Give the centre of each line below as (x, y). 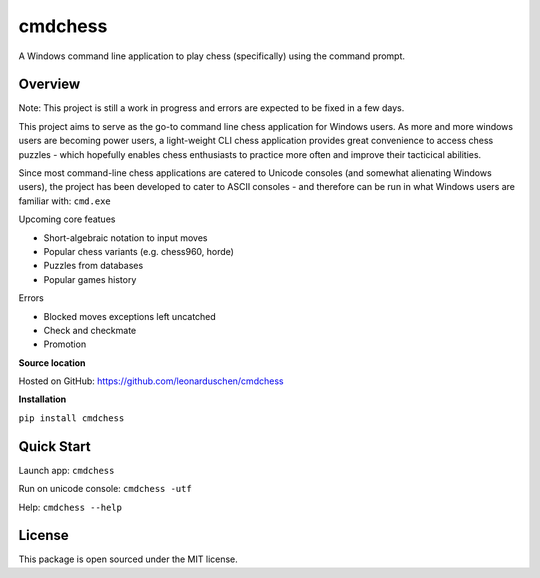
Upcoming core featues (67, 219)
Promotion (65, 344)
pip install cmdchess (71, 418)
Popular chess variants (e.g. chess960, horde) (139, 251)
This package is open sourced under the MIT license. (128, 559)
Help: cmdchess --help (70, 507)
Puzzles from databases (93, 266)
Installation (42, 399)
